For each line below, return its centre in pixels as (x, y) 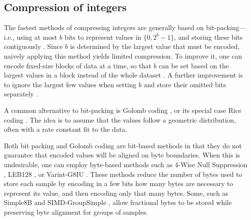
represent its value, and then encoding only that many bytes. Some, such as (116, 193)
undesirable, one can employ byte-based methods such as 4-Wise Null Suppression (126, 164)
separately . (21, 94)
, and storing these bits (208, 37)
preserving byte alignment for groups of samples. (76, 212)
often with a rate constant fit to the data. (66, 129)
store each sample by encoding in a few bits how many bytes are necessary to (119, 183)
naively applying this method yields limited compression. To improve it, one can (123, 55)
